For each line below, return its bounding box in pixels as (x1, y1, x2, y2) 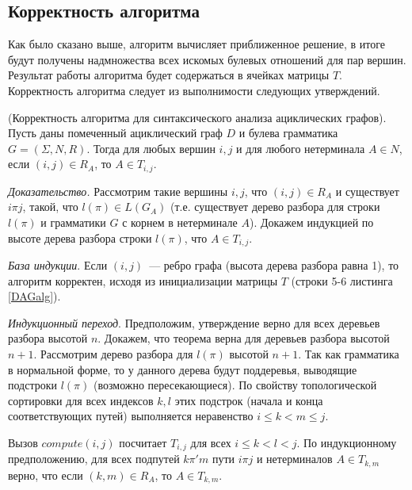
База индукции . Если (8, 257, 108, 274)
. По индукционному (296, 434, 397, 450)
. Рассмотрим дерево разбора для (33, 346, 193, 362)
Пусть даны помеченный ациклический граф (8, 124, 223, 141)
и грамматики (40, 214, 106, 230)
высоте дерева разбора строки (8, 229, 152, 246)
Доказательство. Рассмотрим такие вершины (8, 182, 228, 199)
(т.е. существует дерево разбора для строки (170, 198, 380, 215)
